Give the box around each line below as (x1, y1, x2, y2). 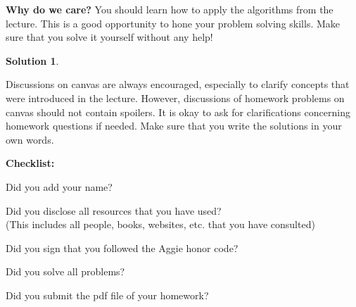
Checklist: (6, 156, 55, 170)
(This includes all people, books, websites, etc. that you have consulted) (6, 217, 315, 232)
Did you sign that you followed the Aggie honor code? (6, 240, 239, 255)
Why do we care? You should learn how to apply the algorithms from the (6, 2, 333, 16)
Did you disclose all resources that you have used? (6, 203, 222, 218)
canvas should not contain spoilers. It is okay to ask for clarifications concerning (6, 104, 350, 119)
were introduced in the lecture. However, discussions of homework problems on (6, 90, 345, 105)
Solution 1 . (6, 53, 59, 68)
